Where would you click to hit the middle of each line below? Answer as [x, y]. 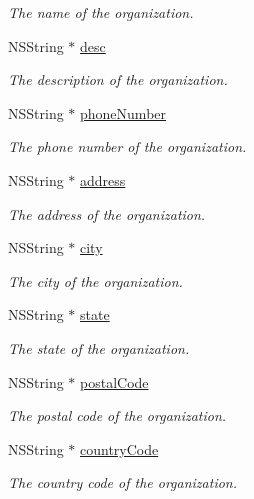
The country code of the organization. [123, 482]
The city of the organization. [95, 280]
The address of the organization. [107, 213]
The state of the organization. [99, 347]
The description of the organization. [118, 79]
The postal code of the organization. [117, 415]
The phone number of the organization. [127, 146]
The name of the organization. [101, 12]
